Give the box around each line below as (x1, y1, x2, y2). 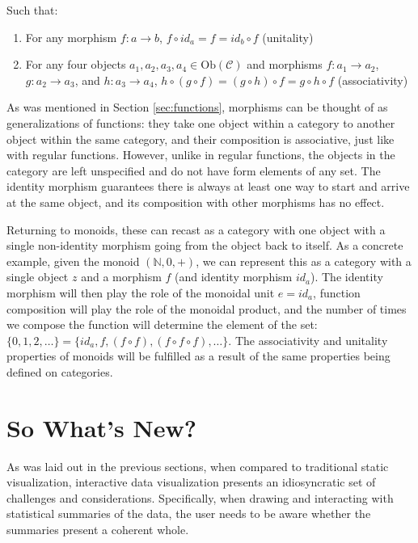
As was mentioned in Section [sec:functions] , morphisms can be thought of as (6, 99, 388, 116)
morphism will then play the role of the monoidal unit (6, 284, 275, 301)
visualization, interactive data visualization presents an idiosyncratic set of (6, 474, 376, 490)
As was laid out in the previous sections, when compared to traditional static (6, 457, 389, 474)
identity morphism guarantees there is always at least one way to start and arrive (6, 178, 410, 195)
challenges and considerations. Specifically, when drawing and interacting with (6, 489, 394, 506)
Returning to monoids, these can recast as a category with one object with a (6, 221, 386, 238)
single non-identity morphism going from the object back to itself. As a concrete (6, 237, 403, 254)
